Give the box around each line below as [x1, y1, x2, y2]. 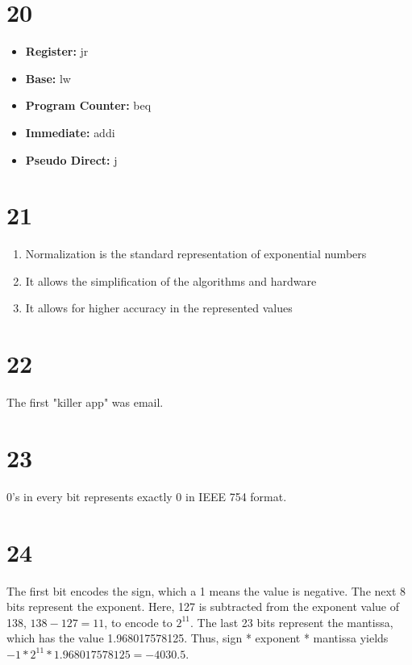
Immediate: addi [25, 123, 115, 140]
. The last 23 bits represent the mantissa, [189, 613, 393, 630]
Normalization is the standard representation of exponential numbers [25, 245, 367, 262]
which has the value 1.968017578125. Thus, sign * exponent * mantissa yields [6, 629, 389, 646]
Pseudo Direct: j [25, 151, 118, 168]
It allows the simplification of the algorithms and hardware [25, 272, 317, 289]
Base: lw [25, 69, 71, 86]
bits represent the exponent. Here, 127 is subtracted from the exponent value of [6, 598, 399, 615]
